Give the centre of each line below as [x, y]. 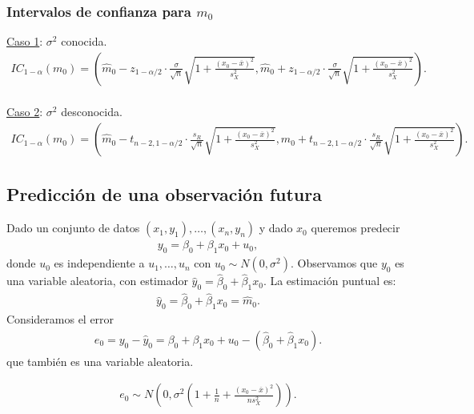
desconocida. [92, 112]
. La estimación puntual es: [329, 281]
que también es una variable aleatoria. [100, 361]
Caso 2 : [25, 112]
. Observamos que [334, 263]
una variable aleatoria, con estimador [97, 281]
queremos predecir [355, 228]
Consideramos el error [60, 319]
